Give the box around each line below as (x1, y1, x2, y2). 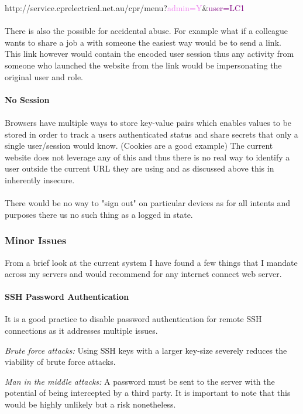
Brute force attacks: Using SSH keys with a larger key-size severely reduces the (5, 344, 287, 356)
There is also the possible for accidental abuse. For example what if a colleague (5, 25, 288, 37)
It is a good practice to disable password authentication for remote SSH (5, 313, 262, 325)
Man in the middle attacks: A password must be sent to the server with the (5, 375, 275, 387)
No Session (5, 93, 50, 105)
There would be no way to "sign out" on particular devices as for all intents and (5, 197, 291, 209)
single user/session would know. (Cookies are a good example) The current (5, 139, 273, 152)
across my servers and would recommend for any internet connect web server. (5, 268, 282, 280)
